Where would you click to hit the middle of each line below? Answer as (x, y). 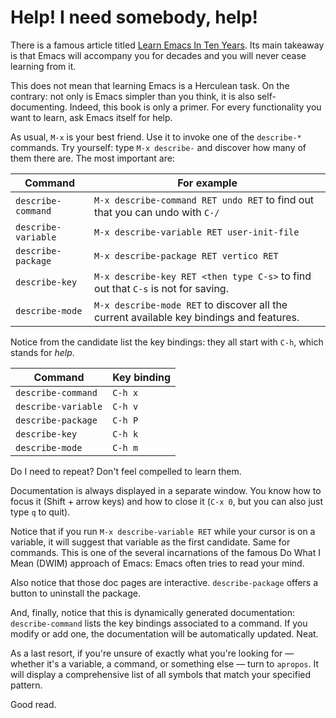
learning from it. (43, 66)
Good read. (33, 704)
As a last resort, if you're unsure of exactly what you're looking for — (152, 653)
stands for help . (42, 352)
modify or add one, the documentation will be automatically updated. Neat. (164, 633)
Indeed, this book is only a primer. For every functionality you (195, 107)
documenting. (39, 107)
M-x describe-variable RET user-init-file (197, 232)
